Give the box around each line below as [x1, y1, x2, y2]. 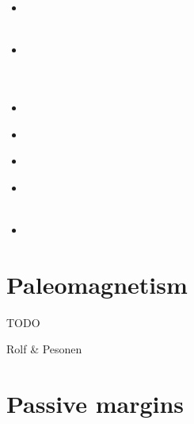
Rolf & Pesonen [6, 341, 82, 357]
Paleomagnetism [6, 268, 188, 300]
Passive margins [6, 387, 184, 420]
